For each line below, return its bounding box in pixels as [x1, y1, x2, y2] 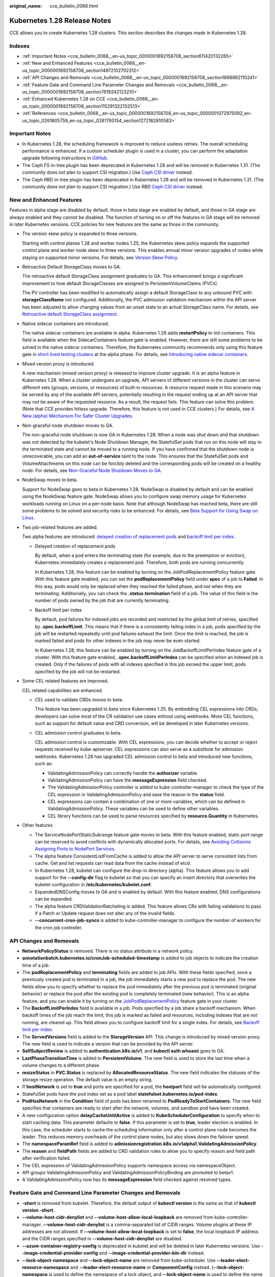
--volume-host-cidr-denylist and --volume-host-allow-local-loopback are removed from [22, 1214, 213, 1220]
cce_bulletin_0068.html [49, 3, 99, 9]
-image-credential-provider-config [22, 1250, 98, 1256]
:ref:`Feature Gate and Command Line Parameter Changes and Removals [22, 82, 175, 88]
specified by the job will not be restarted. [35, 668, 121, 674]
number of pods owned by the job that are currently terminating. [35, 598, 170, 604]
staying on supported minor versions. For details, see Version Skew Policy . [22, 254, 179, 261]
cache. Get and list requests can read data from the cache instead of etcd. [35, 860, 191, 866]
